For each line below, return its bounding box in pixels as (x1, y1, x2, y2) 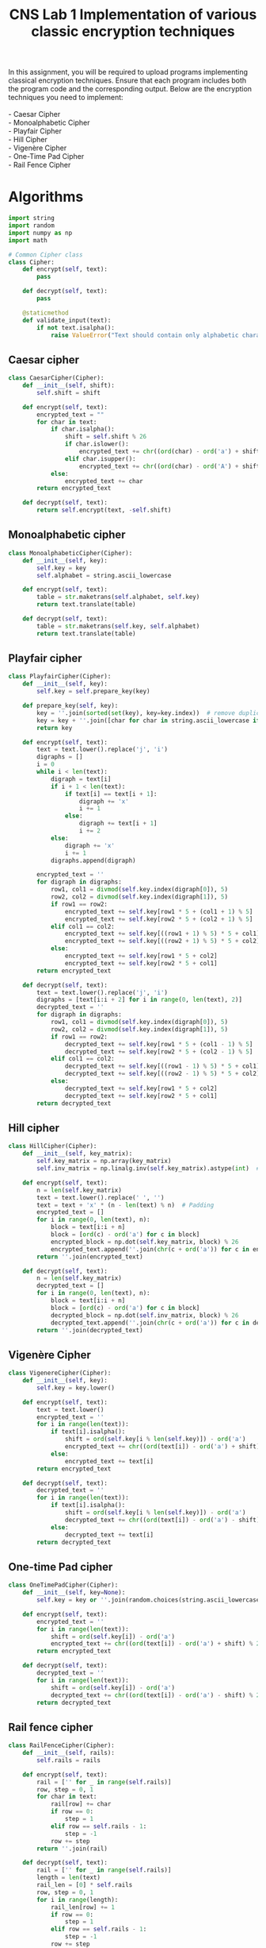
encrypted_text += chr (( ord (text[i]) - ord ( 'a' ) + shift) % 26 (50, 1640, 264, 1648)
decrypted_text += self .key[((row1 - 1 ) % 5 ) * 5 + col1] (64, 1062, 260, 1070)
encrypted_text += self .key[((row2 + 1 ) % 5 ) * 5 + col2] (64, 937, 260, 945)
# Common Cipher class (8, 250, 83, 259)
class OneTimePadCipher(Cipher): (8, 1581, 119, 1590)
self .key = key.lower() (36, 1384, 115, 1392)
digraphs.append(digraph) (50, 856, 136, 864)
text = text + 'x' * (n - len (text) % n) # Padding (36, 1201, 215, 1209)
